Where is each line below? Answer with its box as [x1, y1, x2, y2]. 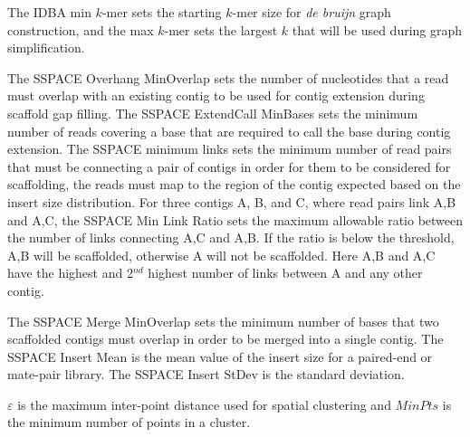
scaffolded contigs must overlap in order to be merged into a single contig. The [7, 329, 444, 348]
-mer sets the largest [164, 20, 278, 39]
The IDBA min [7, 3, 91, 21]
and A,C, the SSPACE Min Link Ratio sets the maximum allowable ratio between [7, 210, 464, 229]
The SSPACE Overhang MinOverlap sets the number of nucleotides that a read [7, 68, 449, 87]
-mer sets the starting [101, 3, 222, 21]
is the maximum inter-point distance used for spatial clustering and [17, 394, 391, 413]
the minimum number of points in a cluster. [7, 413, 251, 432]
